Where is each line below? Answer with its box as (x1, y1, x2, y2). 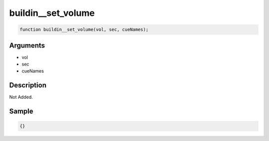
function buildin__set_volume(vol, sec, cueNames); (19, 27, 149, 32)
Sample (9, 107, 33, 116)
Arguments (9, 41, 45, 50)
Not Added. (9, 94, 33, 100)
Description (9, 81, 47, 89)
